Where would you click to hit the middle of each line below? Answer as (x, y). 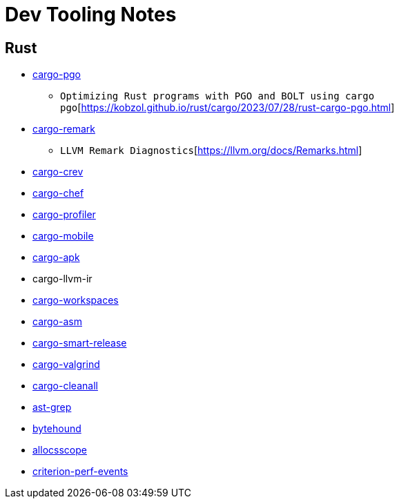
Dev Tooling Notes (91, 14)
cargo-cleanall (65, 386)
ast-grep (52, 407)
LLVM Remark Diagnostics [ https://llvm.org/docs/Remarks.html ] (211, 151)
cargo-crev (58, 172)
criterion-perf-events (80, 472)
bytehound (57, 429)
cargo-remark (64, 129)
